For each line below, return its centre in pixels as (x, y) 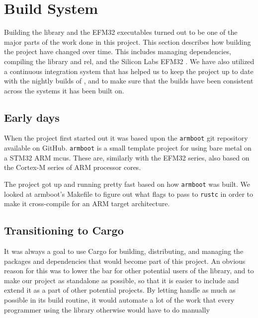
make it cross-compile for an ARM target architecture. (87, 203)
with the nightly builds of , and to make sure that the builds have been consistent (129, 81)
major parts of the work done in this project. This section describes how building (128, 41)
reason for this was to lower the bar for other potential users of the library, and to (129, 271)
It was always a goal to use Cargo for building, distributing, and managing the (124, 251)
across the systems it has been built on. (64, 90)
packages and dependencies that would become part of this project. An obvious (125, 261)
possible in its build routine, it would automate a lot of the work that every (119, 300)
